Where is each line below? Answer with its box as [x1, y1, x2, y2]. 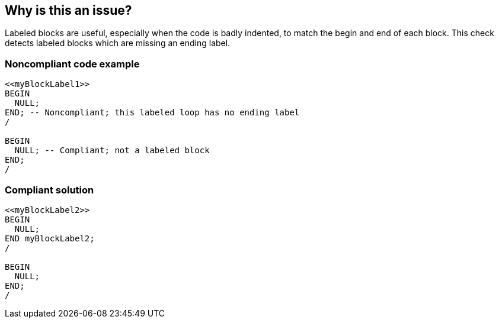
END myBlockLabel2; [5, 233, 95, 243]
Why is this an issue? [5, 3, 132, 18]
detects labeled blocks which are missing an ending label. [5, 38, 231, 49]
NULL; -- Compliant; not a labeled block [14, 146, 210, 156]
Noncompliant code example [5, 57, 140, 70]
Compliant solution [5, 183, 94, 196]
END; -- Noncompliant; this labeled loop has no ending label [5, 108, 300, 118]
